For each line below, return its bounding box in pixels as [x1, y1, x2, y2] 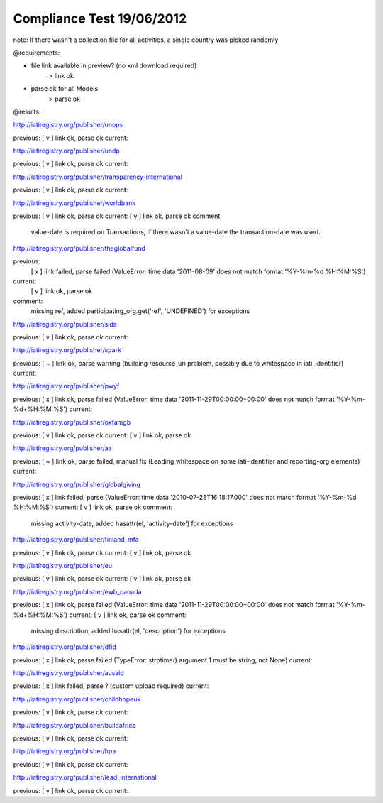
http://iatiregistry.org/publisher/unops [13, 121, 123, 129]
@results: [13, 107, 41, 116]
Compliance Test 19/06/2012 [13, 11, 187, 26]
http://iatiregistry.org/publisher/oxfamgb [13, 417, 131, 426]
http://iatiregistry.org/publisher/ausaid [13, 669, 124, 677]
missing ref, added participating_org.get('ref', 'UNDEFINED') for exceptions [30, 307, 250, 315]
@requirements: [13, 48, 60, 57]
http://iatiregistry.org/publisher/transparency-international [13, 173, 182, 181]
